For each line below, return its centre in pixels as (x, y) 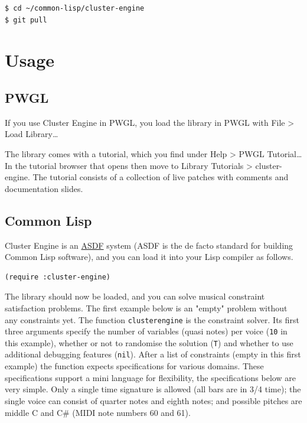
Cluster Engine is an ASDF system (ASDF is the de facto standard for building (149, 245)
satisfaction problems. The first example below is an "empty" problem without (146, 308)
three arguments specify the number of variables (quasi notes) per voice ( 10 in (146, 331)
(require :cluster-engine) (58, 277)
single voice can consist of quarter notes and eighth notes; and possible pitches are (153, 400)
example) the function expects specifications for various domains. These (134, 366)
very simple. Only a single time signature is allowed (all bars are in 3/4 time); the (153, 389)
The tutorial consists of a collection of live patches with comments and (161, 177)
